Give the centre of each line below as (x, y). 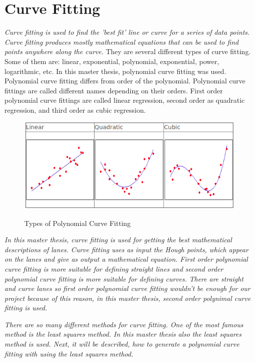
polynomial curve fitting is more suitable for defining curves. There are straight (124, 278)
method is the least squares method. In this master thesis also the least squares (123, 334)
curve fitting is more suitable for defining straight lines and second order (114, 268)
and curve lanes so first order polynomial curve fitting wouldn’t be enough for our (127, 288)
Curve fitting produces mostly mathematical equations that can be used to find (122, 41)
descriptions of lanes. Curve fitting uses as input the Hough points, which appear (127, 249)
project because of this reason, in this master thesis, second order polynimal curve (128, 298)
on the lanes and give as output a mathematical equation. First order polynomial (126, 259)
